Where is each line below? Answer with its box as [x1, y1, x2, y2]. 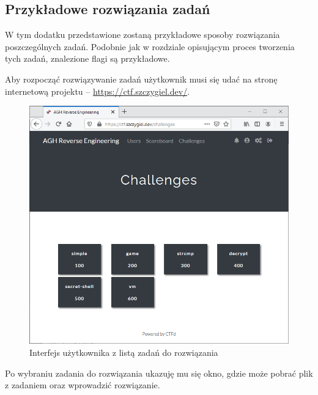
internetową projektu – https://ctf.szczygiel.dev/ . [5, 84, 190, 97]
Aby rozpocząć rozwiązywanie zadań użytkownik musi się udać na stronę [5, 72, 278, 85]
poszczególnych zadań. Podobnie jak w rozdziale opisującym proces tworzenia [5, 40, 295, 53]
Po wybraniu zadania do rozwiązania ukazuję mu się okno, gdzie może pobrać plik [5, 366, 313, 379]
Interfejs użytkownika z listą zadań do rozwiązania [29, 346, 218, 359]
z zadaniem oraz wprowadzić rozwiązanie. [5, 378, 160, 391]
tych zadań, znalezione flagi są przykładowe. [5, 52, 170, 65]
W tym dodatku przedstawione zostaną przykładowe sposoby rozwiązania [5, 28, 280, 41]
